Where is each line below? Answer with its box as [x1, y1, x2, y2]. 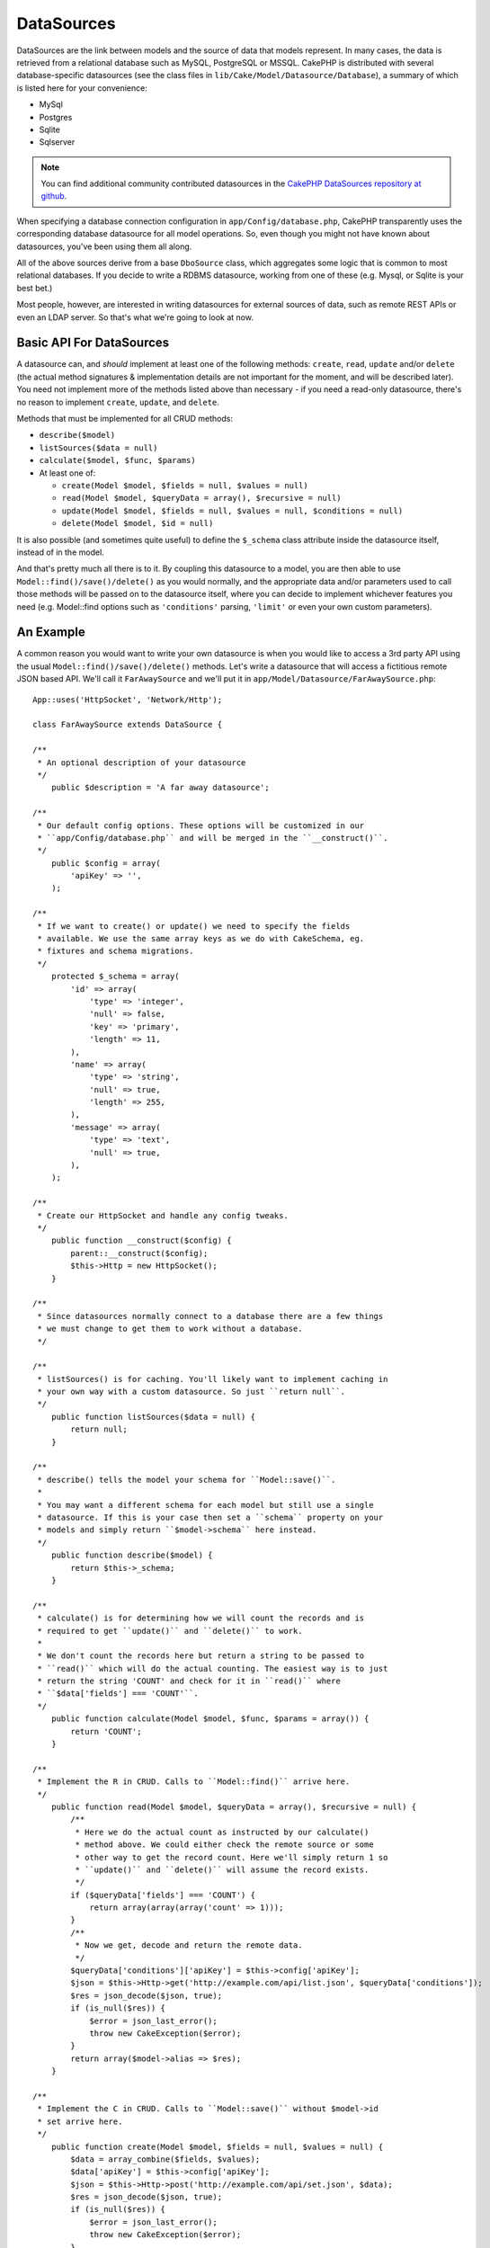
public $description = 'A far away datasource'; [50, 782, 270, 793]
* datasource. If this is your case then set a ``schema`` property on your [37, 1512, 384, 1522]
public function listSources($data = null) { [50, 1412, 256, 1422]
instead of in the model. [16, 547, 105, 558]
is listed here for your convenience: [16, 82, 147, 94]
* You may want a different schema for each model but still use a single [37, 1500, 374, 1510]
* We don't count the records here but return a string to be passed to [37, 1651, 365, 1661]
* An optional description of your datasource [37, 757, 246, 768]
